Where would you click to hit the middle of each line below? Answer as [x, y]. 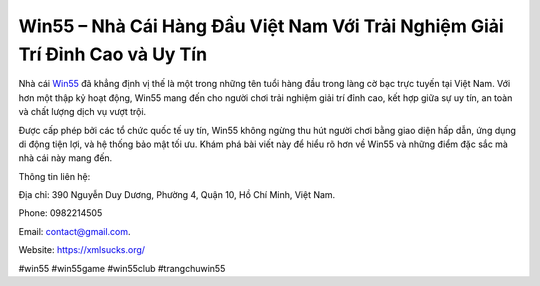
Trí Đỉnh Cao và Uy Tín [113, 54]
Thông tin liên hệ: [54, 176]
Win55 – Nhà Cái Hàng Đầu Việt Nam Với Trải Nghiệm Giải [261, 26]
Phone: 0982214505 [60, 213]
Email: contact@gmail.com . [74, 231]
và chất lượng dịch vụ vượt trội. [82, 112]
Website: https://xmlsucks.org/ [81, 250]
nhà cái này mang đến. [65, 158]
